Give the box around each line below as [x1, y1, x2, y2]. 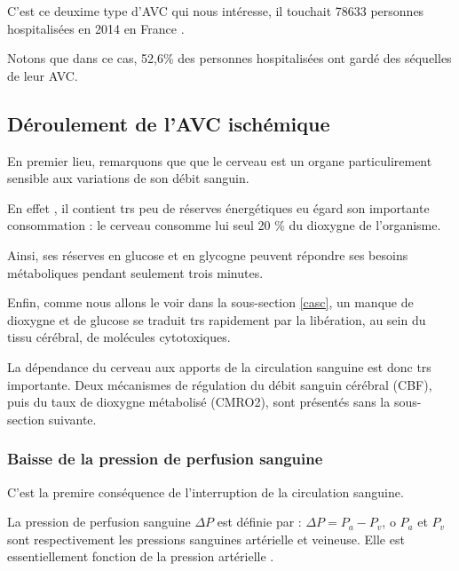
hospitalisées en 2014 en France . [7, 19, 185, 37]
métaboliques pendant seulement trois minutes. [7, 263, 264, 282]
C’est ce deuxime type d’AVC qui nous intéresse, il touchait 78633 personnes [7, 2, 424, 20]
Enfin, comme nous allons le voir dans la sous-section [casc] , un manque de [7, 293, 414, 312]
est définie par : [217, 512, 302, 531]
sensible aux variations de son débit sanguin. [7, 169, 249, 187]
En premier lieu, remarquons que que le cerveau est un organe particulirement [7, 151, 432, 170]
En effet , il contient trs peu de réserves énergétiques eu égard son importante [7, 198, 430, 217]
